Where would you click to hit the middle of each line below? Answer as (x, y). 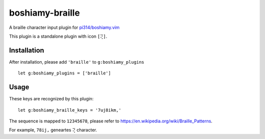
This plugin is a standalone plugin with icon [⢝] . (58, 36)
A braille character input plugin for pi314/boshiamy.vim (64, 27)
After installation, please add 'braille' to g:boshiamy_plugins (77, 62)
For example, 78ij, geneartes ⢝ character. (53, 130)
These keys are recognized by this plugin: (51, 99)
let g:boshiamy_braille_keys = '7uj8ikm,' (70, 110)
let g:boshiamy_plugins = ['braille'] (65, 73)
